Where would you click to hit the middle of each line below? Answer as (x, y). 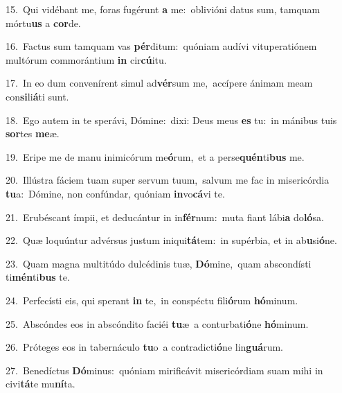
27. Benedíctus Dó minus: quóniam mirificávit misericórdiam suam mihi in (164, 370)
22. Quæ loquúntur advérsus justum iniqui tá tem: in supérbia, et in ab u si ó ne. (171, 240)
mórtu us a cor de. (43, 23)
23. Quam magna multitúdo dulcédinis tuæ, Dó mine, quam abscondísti (159, 263)
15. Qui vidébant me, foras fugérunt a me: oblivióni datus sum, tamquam (163, 9)
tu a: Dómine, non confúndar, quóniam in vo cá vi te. (115, 193)
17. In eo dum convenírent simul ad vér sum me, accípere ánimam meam (159, 83)
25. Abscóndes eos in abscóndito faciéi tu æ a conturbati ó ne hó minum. (157, 323)
